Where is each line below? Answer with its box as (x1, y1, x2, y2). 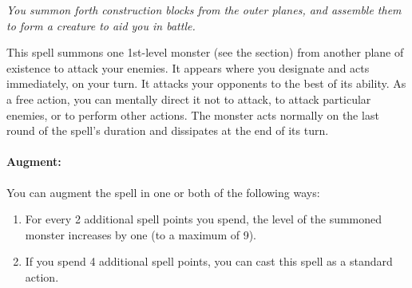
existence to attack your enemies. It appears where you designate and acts (6, 59, 370, 76)
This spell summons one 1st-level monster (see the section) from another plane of (6, 44, 404, 61)
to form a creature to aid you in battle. (6, 17, 196, 34)
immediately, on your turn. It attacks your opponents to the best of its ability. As (6, 75, 406, 92)
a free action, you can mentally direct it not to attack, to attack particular (6, 90, 371, 107)
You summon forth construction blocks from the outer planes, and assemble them (6, 2, 402, 18)
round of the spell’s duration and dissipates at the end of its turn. (6, 122, 329, 139)
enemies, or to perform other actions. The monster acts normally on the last (6, 106, 379, 123)
